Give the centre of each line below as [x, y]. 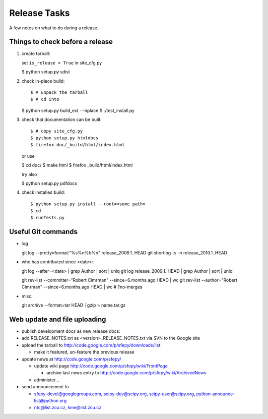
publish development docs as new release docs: [71, 331]
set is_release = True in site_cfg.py [62, 62]
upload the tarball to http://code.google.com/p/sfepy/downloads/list [91, 345]
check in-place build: [43, 81]
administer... [47, 380]
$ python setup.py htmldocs [65, 138]
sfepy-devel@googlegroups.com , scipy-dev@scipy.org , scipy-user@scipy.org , [115, 394]
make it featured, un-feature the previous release [84, 352]
